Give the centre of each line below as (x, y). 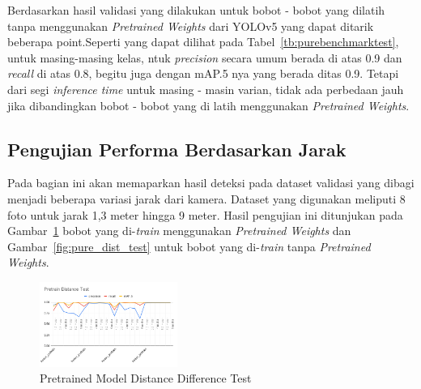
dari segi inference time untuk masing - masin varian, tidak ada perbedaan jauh (206, 89)
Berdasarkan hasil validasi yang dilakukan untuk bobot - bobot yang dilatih (196, 10)
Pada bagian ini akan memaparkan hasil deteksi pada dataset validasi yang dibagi (211, 183)
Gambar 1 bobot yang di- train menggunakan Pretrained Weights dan (179, 231)
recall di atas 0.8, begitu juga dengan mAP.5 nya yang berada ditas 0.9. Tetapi (203, 73)
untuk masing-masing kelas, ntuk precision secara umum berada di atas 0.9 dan (205, 57)
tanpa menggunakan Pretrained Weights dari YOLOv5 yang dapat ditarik (191, 26)
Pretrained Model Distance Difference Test (146, 378)
